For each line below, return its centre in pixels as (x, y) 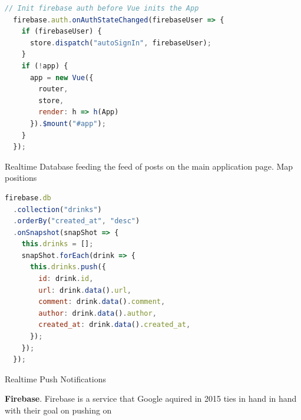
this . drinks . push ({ (68, 267)
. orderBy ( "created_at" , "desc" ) (77, 221)
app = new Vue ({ (62, 77)
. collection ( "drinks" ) (57, 209)
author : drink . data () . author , (97, 313)
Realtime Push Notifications (56, 378)
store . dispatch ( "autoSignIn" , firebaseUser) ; (120, 43)
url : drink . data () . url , (85, 290)
